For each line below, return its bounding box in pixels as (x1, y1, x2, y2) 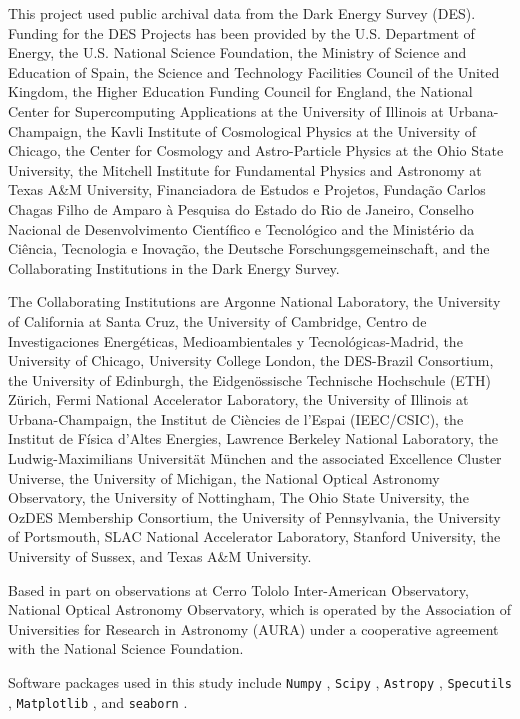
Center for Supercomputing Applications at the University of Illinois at (8, 100, 444, 121)
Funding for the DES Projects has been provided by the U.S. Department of (8, 22, 475, 43)
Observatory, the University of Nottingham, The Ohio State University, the (8, 487, 469, 508)
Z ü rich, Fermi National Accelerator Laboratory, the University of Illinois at (8, 389, 469, 410)
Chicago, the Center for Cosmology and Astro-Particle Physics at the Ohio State (8, 140, 504, 161)
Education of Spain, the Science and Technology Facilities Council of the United (8, 61, 500, 82)
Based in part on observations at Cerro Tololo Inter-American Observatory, (8, 579, 469, 600)
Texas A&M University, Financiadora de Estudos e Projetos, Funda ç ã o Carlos (8, 179, 486, 200)
